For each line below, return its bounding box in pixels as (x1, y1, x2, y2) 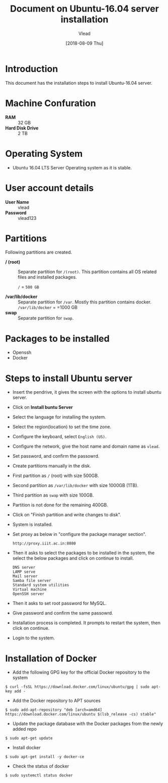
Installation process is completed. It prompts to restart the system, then (12, 620, 161, 626)
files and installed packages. (18, 274, 77, 280)
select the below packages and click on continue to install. (12, 555, 134, 561)
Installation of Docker (5, 652, 97, 664)
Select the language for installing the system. (12, 414, 107, 420)
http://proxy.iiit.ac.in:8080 (12, 541, 76, 546)
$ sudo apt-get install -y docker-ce (5, 754, 85, 759)
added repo (12, 726, 37, 732)
